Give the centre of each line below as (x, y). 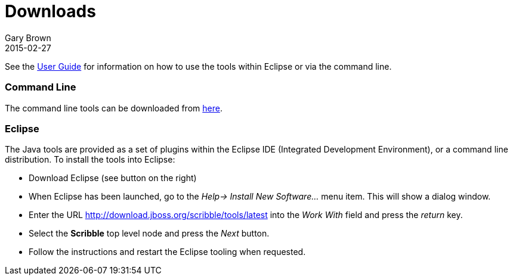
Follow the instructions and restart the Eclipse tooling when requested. (167, 252)
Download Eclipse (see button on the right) (113, 178)
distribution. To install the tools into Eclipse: (90, 160)
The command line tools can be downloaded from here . (114, 108)
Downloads (50, 11)
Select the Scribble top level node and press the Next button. (149, 234)
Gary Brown (28, 38)
